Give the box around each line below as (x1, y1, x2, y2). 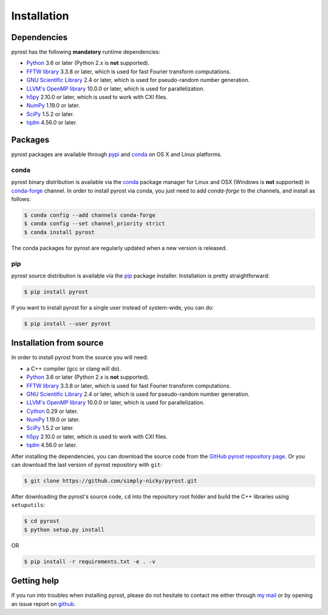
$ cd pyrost (24, 518, 60, 525)
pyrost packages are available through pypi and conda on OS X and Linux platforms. (11, 151, 222, 158)
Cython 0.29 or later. (26, 407, 78, 415)
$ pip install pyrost (24, 288, 89, 295)
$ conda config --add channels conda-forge (24, 212, 156, 219)
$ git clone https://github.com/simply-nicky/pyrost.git (24, 477, 197, 484)
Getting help (11, 576, 59, 586)
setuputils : (11, 501, 46, 509)
